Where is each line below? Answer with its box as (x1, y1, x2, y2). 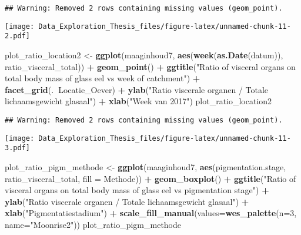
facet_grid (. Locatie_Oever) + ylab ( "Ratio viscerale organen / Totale (5, 83, 269, 95)
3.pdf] (5, 144, 30, 153)
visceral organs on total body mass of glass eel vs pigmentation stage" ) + (5, 184, 269, 196)
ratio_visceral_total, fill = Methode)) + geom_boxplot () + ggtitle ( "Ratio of (5, 172, 296, 184)
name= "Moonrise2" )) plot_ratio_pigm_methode (5, 218, 182, 230)
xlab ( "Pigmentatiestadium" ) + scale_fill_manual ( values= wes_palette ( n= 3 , (5, 207, 297, 219)
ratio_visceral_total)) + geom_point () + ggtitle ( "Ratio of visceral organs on (5, 60, 296, 72)
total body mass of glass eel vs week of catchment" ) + (5, 72, 200, 84)
